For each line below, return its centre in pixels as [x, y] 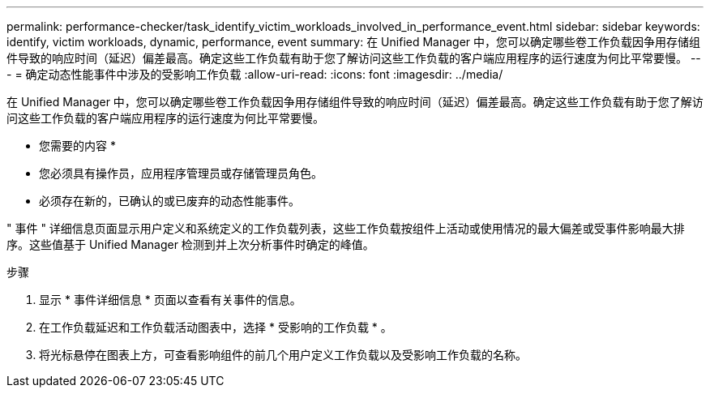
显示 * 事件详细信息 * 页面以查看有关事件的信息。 [170, 300]
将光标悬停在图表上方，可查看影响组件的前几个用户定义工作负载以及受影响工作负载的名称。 [283, 355]
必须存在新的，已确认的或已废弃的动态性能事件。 [169, 201]
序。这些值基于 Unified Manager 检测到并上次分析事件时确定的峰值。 [190, 244]
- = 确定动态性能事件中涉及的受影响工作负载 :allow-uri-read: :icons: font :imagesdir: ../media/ [255, 74]
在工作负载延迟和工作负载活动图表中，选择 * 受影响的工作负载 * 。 [216, 327]
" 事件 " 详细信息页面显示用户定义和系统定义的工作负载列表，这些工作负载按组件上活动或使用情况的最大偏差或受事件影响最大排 [346, 228]
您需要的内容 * [77, 146]
